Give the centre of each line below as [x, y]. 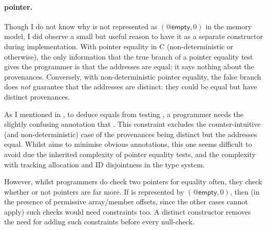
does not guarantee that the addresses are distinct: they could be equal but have [131, 87]
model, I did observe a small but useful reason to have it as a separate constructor [133, 36]
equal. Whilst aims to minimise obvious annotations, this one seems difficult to [128, 144]
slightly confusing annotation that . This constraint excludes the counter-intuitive [132, 124]
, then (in [245, 191]
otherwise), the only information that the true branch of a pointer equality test [129, 56]
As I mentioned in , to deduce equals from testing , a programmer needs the [124, 114]
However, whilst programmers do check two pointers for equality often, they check [133, 181]
